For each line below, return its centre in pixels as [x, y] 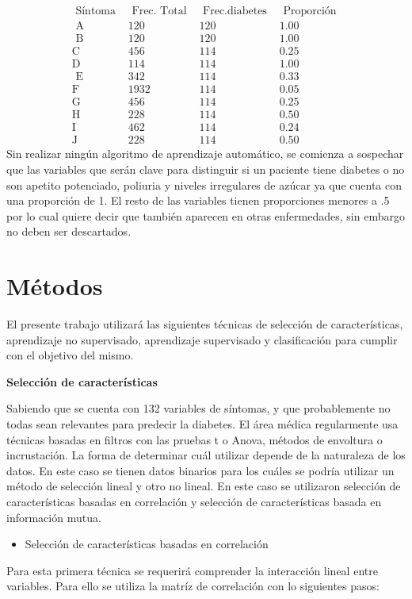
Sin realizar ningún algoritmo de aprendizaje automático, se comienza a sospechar [205, 154]
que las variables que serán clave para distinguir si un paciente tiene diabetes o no [206, 169]
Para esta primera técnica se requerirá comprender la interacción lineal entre [192, 570]
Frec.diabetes [235, 12]
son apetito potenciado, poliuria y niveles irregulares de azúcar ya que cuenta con [204, 184]
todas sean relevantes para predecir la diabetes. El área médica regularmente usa [202, 424]
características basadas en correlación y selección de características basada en [194, 501]
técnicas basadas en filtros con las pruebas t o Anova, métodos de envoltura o [195, 439]
